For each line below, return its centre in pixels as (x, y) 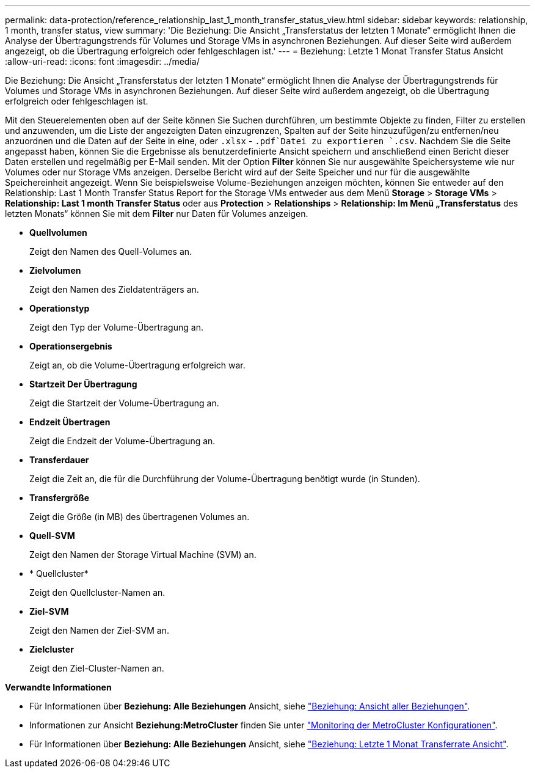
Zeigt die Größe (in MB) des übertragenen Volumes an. (140, 517)
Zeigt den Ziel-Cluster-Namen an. (97, 668)
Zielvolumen (55, 270)
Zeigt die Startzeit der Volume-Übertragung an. (124, 403)
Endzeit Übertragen (70, 422)
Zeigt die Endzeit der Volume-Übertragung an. (122, 441)
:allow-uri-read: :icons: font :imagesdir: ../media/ (102, 61)
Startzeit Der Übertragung (83, 384)
